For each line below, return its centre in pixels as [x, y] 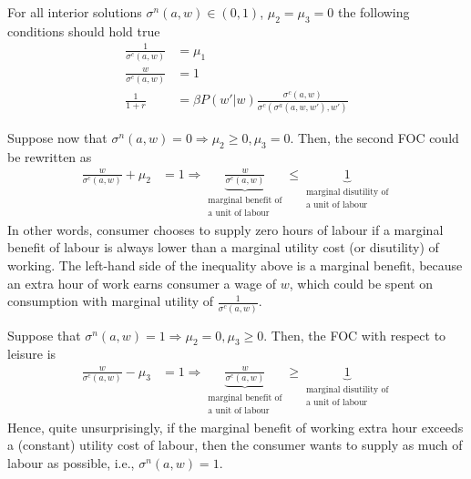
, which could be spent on [361, 283]
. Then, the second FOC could [374, 137]
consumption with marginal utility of [111, 301]
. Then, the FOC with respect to [355, 335]
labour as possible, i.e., [71, 462]
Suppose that [44, 335]
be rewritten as [50, 156]
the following [374, 12]
